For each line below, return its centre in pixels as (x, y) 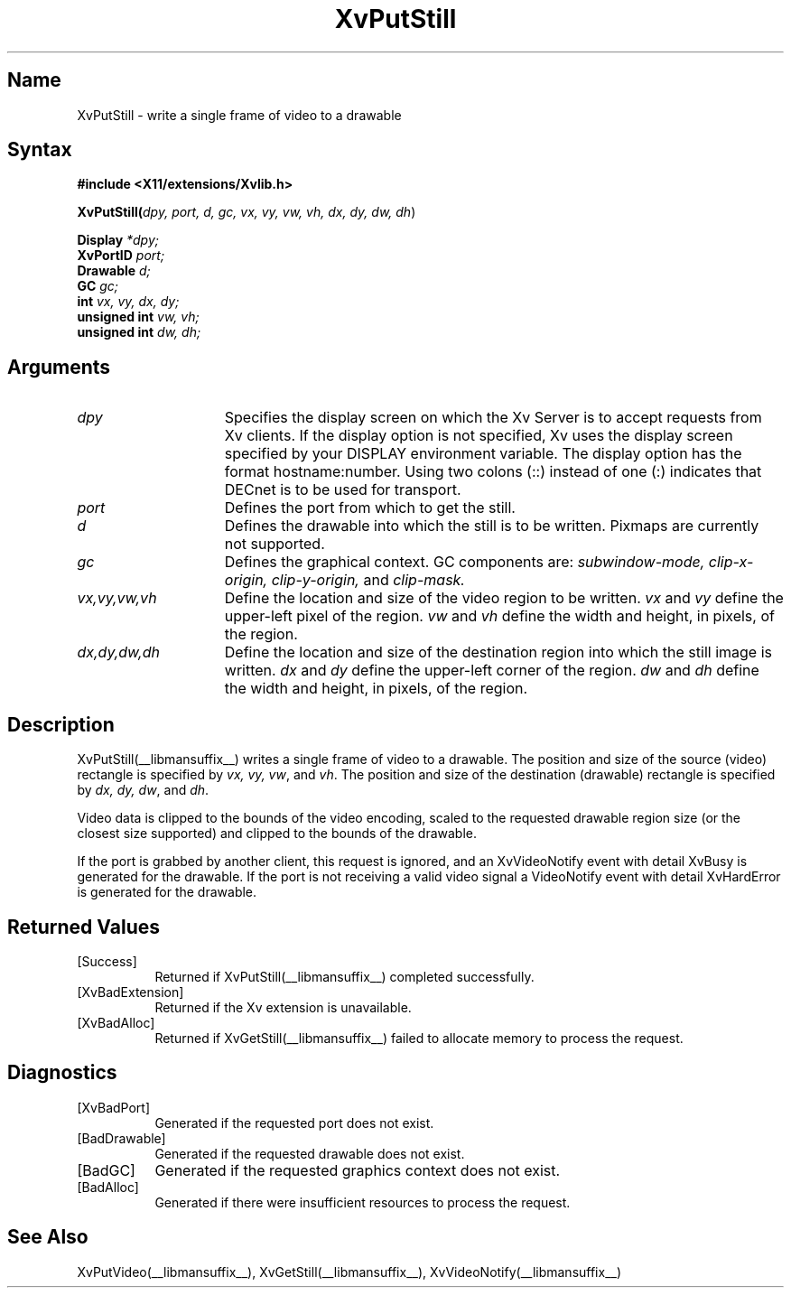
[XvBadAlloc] (116, 1022)
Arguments (59, 367)
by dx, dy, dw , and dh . (143, 790)
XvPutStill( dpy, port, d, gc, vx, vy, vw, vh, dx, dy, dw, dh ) (247, 212)
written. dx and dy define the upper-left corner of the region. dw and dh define (492, 671)
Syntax (40, 150)
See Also (48, 1237)
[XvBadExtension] (130, 992)
